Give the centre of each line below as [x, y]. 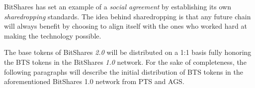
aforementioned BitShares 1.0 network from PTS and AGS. [94, 81]
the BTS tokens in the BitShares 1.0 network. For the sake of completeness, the [125, 62]
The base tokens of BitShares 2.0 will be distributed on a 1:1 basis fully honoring [128, 52]
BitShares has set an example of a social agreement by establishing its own [118, 6]
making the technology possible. [53, 35]
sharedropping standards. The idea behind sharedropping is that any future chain [127, 16]
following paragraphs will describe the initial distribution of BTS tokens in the [124, 71]
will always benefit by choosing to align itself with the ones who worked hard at [126, 26]
